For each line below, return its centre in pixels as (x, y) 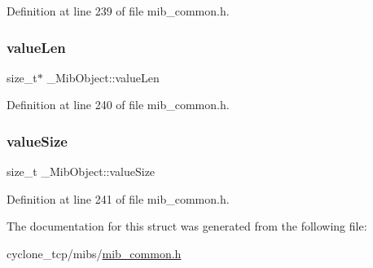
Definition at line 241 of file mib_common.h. (118, 198)
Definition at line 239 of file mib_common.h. (118, 11)
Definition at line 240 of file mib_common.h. (118, 105)
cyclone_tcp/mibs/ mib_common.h (94, 253)
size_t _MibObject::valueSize (81, 171)
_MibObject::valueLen (103, 77)
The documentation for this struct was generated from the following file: (187, 226)
